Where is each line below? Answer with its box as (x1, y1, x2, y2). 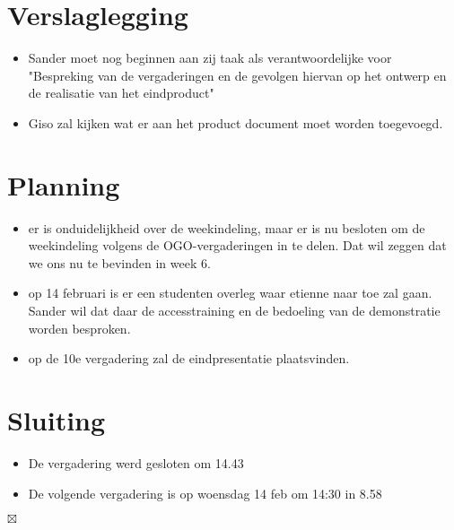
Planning (7, 166, 120, 203)
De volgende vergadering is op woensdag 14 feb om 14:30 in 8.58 (28, 483, 382, 502)
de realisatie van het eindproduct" (28, 83, 214, 102)
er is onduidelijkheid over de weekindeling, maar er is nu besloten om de (28, 218, 425, 237)
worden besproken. (28, 318, 131, 337)
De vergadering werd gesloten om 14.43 (28, 453, 244, 472)
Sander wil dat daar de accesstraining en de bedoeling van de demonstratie (28, 301, 441, 319)
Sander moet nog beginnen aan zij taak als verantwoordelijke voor (28, 48, 392, 67)
